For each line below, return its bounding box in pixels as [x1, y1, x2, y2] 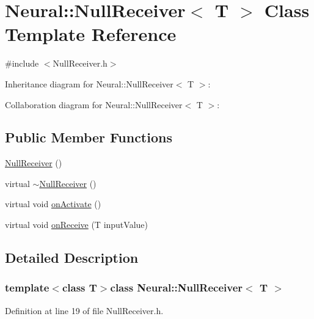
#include [5, 57, 39, 70]
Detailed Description [5, 248, 139, 267]
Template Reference [5, 21, 177, 46]
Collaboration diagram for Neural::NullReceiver [5, 98, 183, 111]
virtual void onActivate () [5, 197, 101, 210]
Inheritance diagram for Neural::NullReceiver [5, 77, 173, 90]
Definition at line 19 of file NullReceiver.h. [5, 304, 164, 317]
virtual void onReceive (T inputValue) [5, 218, 148, 231]
